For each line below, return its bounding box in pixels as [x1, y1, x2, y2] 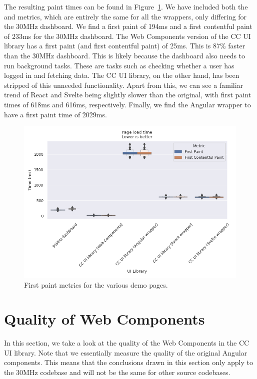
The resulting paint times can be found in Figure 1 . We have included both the [4, 1, 248, 11]
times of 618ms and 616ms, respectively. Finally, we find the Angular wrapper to [4, 99, 251, 109]
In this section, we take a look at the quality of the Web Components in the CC [4, 338, 249, 348]
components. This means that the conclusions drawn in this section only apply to [4, 357, 253, 368]
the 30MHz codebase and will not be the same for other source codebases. [4, 367, 230, 378]
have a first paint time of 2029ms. [4, 109, 107, 119]
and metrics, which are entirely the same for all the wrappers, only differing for [4, 11, 247, 21]
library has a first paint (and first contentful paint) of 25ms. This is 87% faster [4, 40, 245, 51]
